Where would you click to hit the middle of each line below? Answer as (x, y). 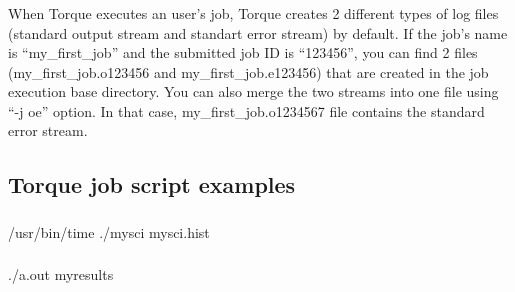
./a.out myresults (61, 274)
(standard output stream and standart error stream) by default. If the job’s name (258, 32)
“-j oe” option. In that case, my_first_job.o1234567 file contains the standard (246, 110)
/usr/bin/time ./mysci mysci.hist (109, 231)
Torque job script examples (152, 184)
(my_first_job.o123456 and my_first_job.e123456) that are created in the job (248, 71)
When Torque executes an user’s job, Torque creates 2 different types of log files (253, 12)
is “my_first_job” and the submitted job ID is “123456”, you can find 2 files (243, 52)
